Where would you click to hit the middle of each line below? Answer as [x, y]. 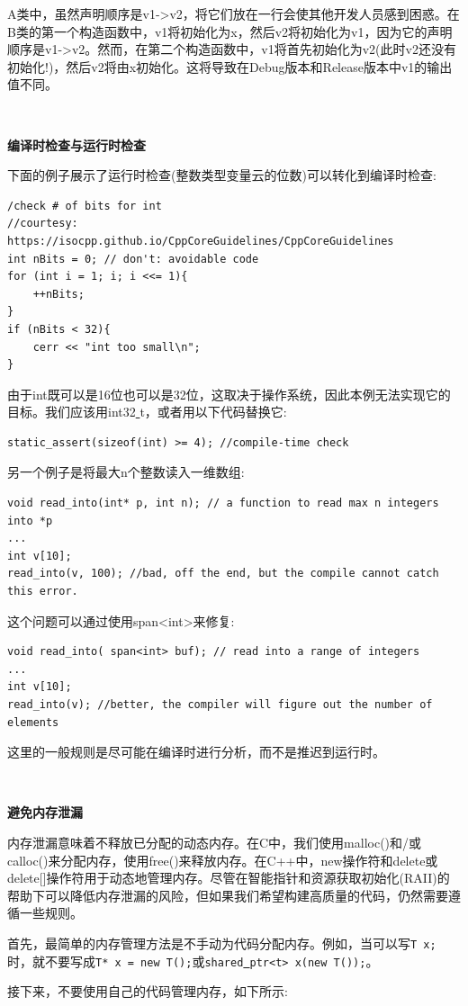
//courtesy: [43, 224]
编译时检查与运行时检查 [76, 144]
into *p [30, 521]
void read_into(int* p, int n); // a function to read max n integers [223, 503]
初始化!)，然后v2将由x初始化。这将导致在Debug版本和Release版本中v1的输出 [230, 66]
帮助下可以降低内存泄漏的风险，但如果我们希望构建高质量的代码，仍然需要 [228, 895]
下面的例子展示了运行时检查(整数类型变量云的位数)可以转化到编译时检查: [222, 175]
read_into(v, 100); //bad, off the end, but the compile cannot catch [223, 574]
